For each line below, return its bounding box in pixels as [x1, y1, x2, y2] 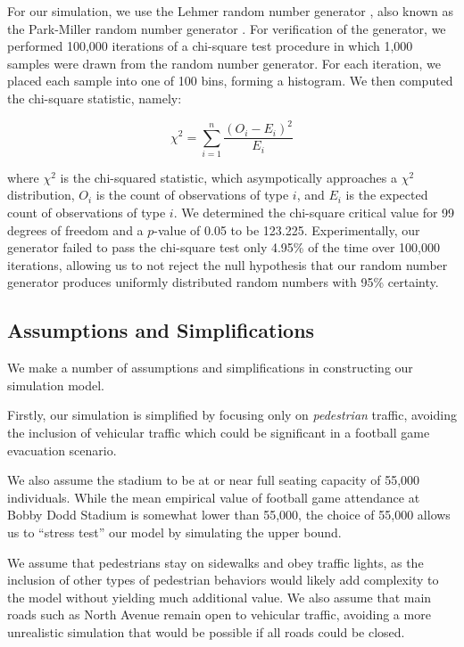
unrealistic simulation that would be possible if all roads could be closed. [7, 622, 405, 641]
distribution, [7, 185, 75, 204]
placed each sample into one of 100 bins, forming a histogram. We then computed [7, 71, 453, 90]
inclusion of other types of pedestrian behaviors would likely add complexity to [7, 570, 439, 589]
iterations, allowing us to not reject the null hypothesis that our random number [7, 255, 448, 274]
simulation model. [7, 375, 104, 394]
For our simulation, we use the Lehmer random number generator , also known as [7, 2, 453, 20]
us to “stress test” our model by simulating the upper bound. [7, 522, 342, 541]
